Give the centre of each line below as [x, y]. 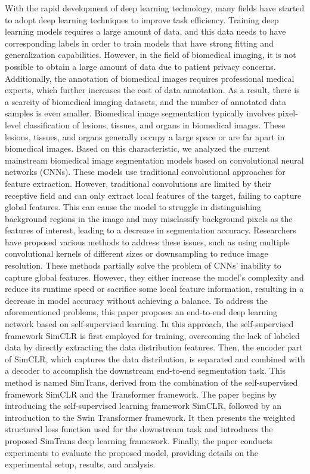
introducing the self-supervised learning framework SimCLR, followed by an [143, 406]
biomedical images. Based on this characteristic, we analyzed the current [137, 148]
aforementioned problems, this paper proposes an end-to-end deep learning [141, 312]
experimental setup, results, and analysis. [80, 464]
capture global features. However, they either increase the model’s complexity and [154, 277]
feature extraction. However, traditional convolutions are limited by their [138, 183]
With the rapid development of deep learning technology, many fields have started [155, 8]
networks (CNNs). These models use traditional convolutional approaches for [145, 172]
